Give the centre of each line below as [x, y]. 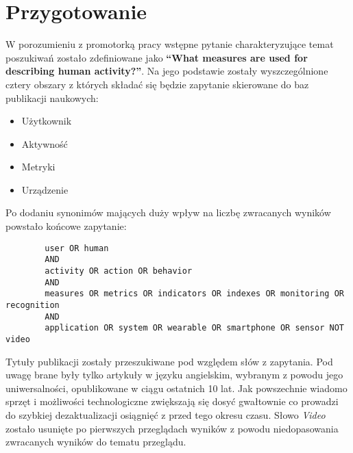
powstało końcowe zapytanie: [66, 226]
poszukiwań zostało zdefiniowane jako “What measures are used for [157, 57]
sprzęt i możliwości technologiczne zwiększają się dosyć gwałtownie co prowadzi [172, 401]
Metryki [38, 167]
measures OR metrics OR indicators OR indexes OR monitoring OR [194, 294]
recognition [33, 305]
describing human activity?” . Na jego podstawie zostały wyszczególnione [167, 71]
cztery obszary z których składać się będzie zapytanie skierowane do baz [157, 84]
